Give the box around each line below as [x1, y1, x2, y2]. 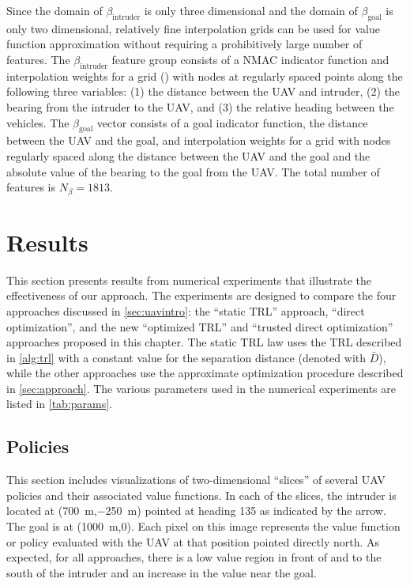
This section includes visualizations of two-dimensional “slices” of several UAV [6, 471, 386, 488]
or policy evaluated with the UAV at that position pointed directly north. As [6, 533, 380, 550]
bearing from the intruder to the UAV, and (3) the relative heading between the [6, 98, 394, 115]
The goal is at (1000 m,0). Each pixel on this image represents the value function [6, 518, 401, 535]
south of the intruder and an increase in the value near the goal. [6, 564, 317, 580]
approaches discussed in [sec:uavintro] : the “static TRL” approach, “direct [6, 302, 365, 319]
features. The [6, 51, 70, 67]
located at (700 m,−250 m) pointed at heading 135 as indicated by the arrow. [6, 502, 386, 519]
